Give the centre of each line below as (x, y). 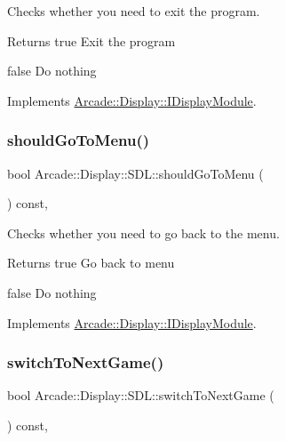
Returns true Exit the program (91, 40)
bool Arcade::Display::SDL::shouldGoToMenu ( (135, 173)
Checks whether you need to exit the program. (134, 11)
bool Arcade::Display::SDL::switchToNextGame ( (141, 395)
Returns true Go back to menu (91, 263)
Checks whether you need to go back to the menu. (143, 233)
